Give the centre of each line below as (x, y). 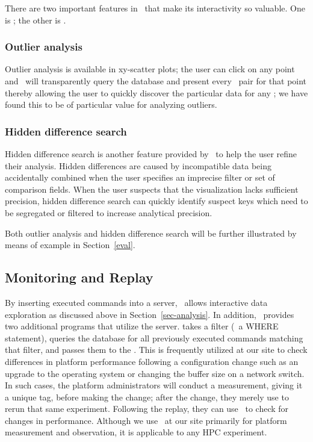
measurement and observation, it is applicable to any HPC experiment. (136, 432)
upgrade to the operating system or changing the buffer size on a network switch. (155, 373)
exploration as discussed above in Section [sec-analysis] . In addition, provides (150, 314)
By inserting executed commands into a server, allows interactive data (136, 302)
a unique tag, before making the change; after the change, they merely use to (147, 397)
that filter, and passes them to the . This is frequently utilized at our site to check (156, 350)
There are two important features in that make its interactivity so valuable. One (155, 8)
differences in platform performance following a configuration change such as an (152, 361)
